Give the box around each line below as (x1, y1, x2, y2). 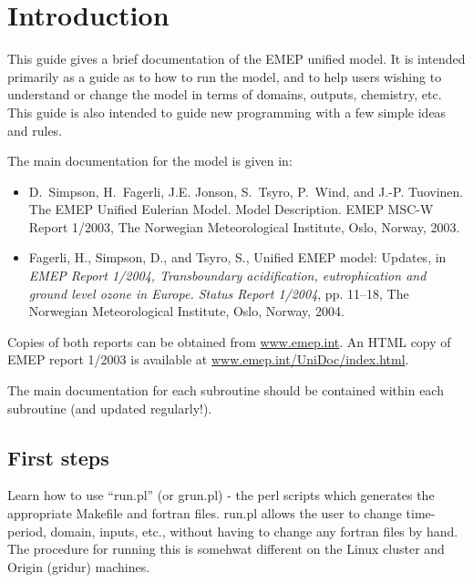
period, (7, 521, 46, 540)
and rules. (7, 120, 63, 139)
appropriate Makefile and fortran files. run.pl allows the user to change (7, 504, 402, 523)
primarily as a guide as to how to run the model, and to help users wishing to (7, 66, 442, 86)
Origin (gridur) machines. (7, 557, 150, 576)
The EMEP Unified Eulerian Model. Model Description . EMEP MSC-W (28, 199, 434, 219)
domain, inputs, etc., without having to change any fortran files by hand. (50, 521, 458, 540)
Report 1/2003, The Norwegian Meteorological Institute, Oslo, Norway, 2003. (28, 217, 460, 236)
